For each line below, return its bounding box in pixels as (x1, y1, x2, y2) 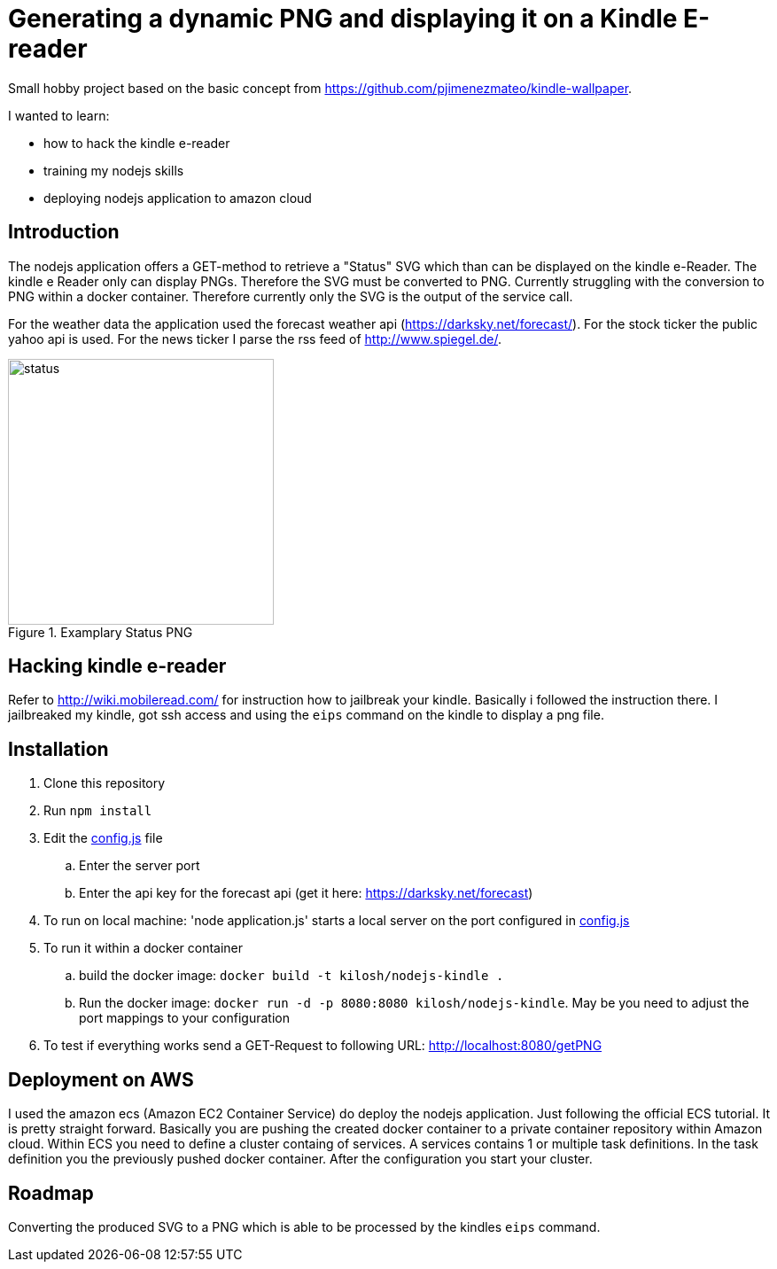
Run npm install (43, 803, 152, 819)
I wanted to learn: (8, 107, 110, 123)
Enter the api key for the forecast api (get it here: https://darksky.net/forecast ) (79, 885, 533, 901)
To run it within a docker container (43, 940, 244, 956)
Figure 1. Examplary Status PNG (8, 624, 193, 640)
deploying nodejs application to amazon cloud (43, 190, 312, 206)
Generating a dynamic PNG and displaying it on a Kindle (8, 4, 678, 34)
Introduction (8, 221, 120, 244)
